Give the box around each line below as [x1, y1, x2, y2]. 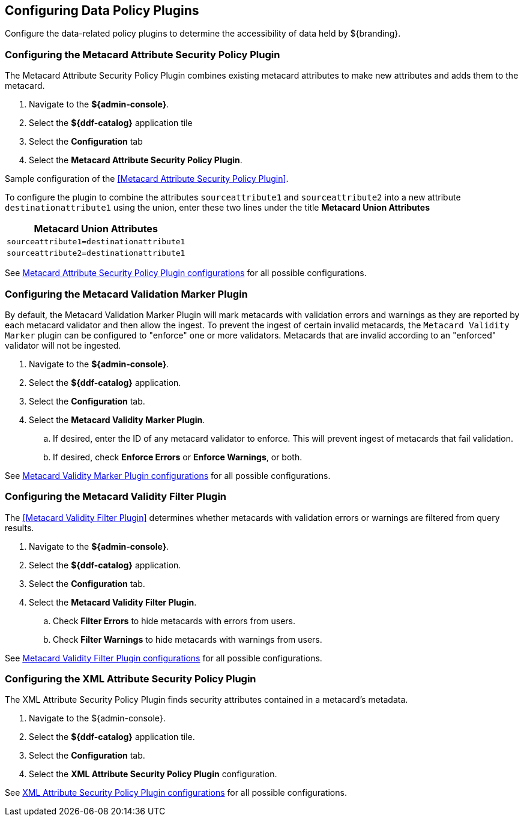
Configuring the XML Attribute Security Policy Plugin [5, 673, 256, 685]
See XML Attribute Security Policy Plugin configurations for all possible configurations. [5, 787, 347, 798]
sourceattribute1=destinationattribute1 [7, 237, 185, 247]
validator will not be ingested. [5, 340, 121, 350]
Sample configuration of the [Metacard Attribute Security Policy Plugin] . [5, 173, 289, 184]
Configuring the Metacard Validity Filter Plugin [5, 490, 227, 503]
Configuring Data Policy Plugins [5, 3, 199, 18]
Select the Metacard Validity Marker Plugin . [29, 414, 205, 425]
